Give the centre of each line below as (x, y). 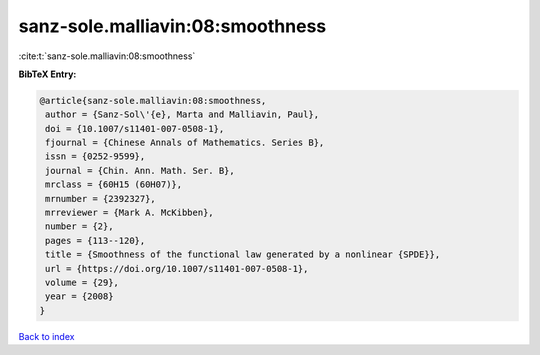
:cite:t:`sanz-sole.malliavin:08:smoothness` (107, 56)
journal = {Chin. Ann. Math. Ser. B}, (140, 170)
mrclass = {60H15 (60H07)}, (114, 184)
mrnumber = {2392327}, (101, 198)
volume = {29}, (82, 282)
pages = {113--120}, (95, 240)
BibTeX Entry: (47, 74)
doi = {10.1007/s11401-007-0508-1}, (135, 128)
